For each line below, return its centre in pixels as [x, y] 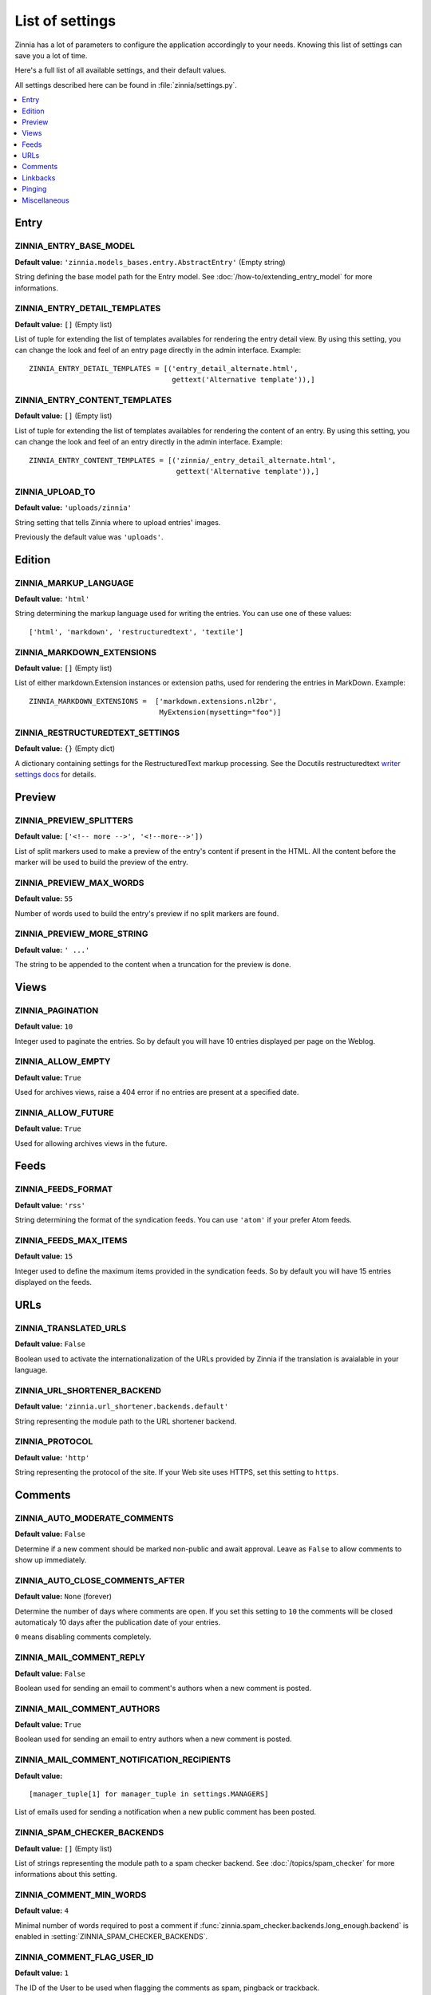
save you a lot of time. [51, 55]
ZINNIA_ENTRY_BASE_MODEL [75, 246]
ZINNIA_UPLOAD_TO [55, 492]
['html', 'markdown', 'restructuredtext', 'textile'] [136, 632]
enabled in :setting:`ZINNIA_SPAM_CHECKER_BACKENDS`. [111, 1937]
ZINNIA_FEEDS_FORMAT [64, 1189]
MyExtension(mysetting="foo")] [220, 713]
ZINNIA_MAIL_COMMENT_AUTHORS [87, 1709]
